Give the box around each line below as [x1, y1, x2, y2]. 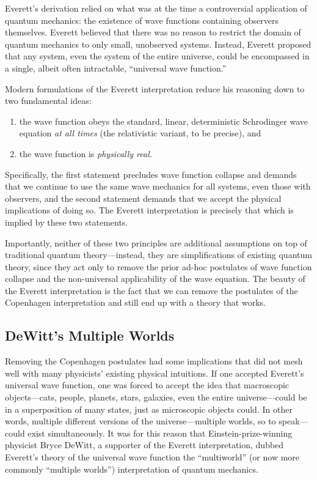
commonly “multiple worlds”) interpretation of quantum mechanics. [5, 462, 258, 475]
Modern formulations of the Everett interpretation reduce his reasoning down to [5, 82, 305, 95]
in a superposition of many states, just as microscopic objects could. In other [5, 402, 293, 415]
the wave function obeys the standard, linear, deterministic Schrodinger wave [19, 114, 308, 127]
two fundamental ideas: [5, 94, 92, 107]
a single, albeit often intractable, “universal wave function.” [5, 61, 227, 74]
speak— [279, 415, 308, 427]
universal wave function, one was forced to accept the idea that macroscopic [5, 378, 290, 391]
